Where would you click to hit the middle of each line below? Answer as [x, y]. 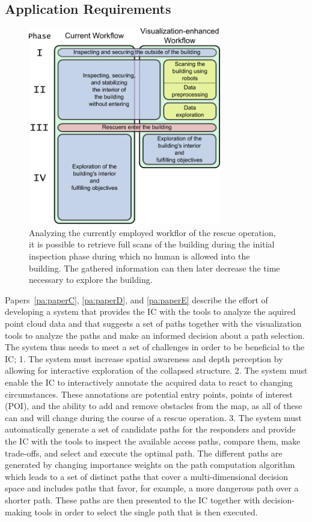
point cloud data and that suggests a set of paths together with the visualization [153, 323]
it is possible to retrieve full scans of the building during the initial [152, 244]
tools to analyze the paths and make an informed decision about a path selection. [155, 335]
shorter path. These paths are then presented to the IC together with [133, 499]
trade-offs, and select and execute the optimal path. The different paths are [144, 453]
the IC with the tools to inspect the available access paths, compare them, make [153, 441]
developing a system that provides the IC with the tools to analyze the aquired [150, 311]
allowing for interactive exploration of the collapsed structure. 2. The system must [156, 370]
